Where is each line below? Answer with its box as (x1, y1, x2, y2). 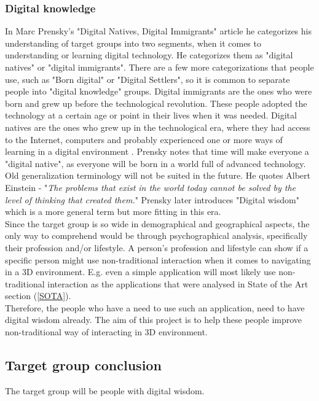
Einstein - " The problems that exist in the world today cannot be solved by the (5, 181, 296, 193)
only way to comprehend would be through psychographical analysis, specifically (5, 229, 308, 242)
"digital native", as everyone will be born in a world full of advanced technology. (5, 157, 306, 169)
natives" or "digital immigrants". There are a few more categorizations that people (5, 61, 314, 73)
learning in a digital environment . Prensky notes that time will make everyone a (5, 145, 309, 158)
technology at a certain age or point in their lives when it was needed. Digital (5, 109, 297, 122)
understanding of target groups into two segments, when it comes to (5, 36, 261, 49)
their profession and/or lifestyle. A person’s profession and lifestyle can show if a (5, 241, 309, 254)
